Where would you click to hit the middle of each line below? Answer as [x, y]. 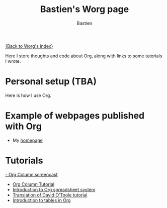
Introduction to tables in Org [41, 200]
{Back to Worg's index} [29, 46]
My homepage [27, 140]
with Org [23, 126]
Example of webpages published [75, 116]
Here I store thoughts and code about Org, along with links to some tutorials [84, 56]
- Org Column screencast [31, 174]
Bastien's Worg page [85, 9]
